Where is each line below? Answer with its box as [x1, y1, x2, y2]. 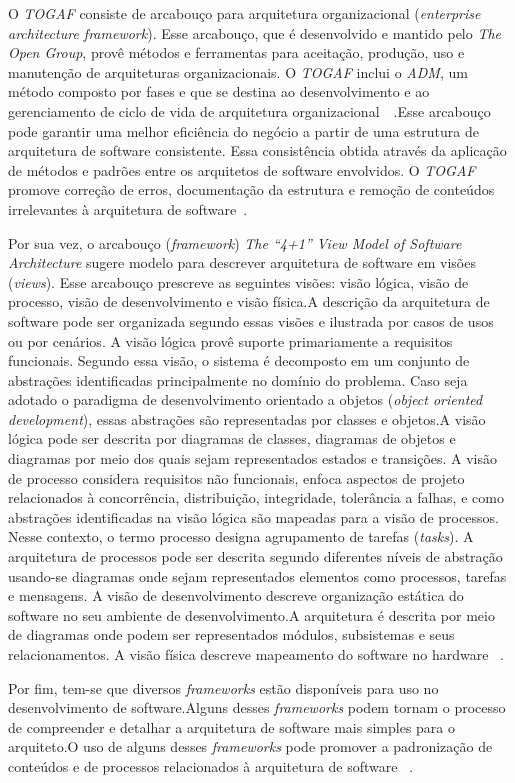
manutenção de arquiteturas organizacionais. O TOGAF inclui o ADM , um [8, 61, 468, 82]
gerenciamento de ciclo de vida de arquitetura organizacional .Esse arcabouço [8, 100, 491, 121]
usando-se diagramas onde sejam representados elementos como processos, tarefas [8, 565, 507, 586]
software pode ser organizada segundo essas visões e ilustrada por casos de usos [8, 310, 494, 331]
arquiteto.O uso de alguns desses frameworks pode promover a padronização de [8, 736, 493, 757]
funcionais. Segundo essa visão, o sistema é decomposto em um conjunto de [8, 350, 470, 371]
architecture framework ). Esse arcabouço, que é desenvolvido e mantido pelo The [8, 22, 502, 43]
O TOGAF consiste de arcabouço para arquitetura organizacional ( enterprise [8, 3, 481, 23]
